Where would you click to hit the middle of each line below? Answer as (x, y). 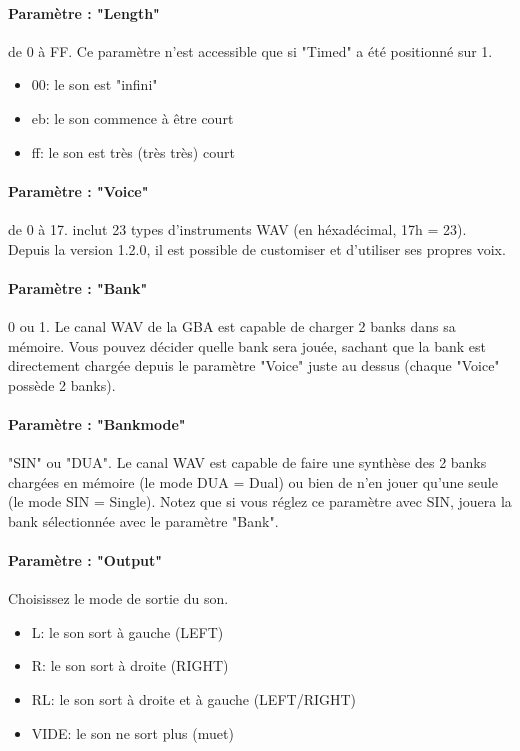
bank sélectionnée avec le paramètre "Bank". (143, 520)
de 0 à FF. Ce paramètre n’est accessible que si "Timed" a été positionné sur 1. (250, 50)
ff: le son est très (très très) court (133, 151)
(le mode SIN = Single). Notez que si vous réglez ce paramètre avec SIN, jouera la (260, 501)
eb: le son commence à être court (132, 117)
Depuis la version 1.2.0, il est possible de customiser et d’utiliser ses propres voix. (257, 248)
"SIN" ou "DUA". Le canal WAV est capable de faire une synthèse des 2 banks (247, 462)
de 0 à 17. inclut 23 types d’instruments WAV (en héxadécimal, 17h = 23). (237, 228)
